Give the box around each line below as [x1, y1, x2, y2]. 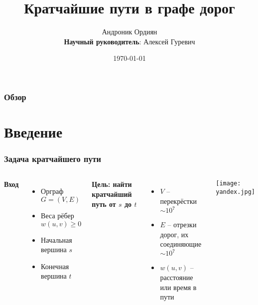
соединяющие [160, 239, 202, 249]
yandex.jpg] [216, 188, 255, 196]
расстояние [160, 272, 193, 282]
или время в [160, 282, 197, 292]
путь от [92, 198, 116, 209]
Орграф [41, 186, 64, 196]
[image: [216, 180, 241, 187]
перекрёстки [160, 196, 197, 206]
